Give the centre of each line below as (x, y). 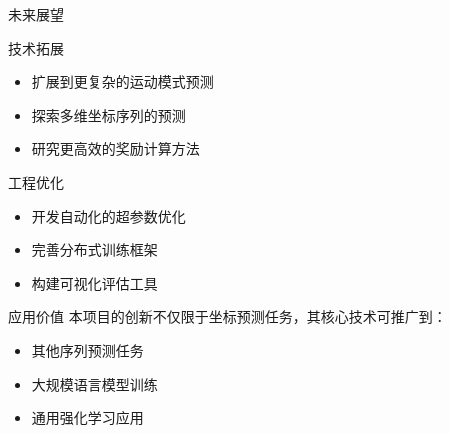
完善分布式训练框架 (94, 249)
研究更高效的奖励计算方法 (115, 148)
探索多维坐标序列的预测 (108, 114)
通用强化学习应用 (87, 417)
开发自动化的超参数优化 (108, 215)
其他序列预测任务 (87, 349)
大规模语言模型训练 (94, 383)
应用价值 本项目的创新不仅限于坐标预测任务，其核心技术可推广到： (227, 316)
